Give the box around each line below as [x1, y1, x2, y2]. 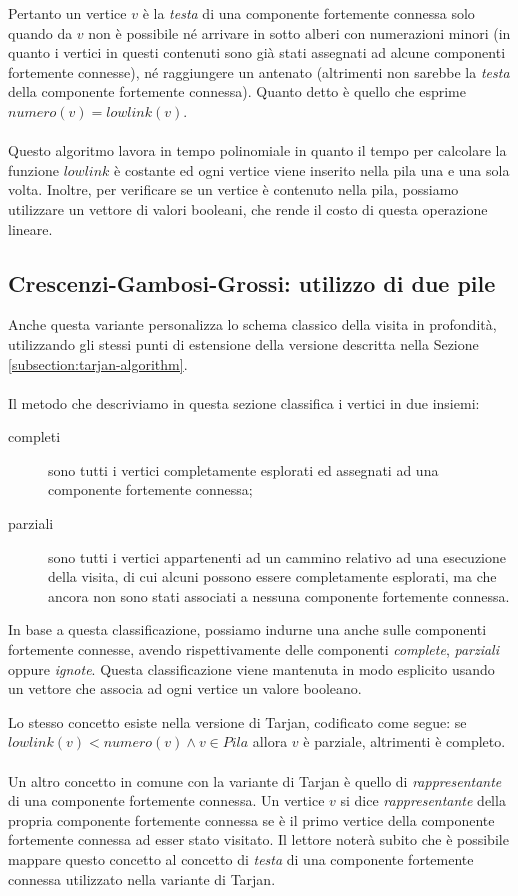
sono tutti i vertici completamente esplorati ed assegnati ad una [48, 459, 439, 480]
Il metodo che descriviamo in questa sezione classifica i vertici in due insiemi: [8, 392, 480, 413]
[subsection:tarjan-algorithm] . [8, 353, 188, 374]
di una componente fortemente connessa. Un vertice [8, 790, 325, 811]
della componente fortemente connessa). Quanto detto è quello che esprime [8, 81, 466, 102]
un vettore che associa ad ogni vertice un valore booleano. [8, 678, 362, 699]
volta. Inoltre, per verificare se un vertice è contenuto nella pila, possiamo [8, 179, 459, 200]
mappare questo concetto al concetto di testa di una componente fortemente [8, 848, 474, 869]
